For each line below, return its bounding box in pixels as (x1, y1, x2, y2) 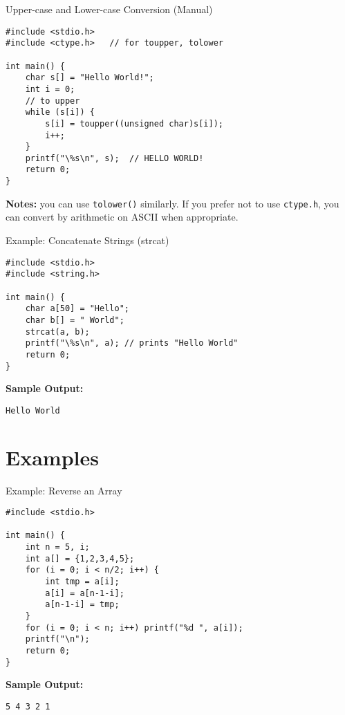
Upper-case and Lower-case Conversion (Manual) (6, 2, 213, 16)
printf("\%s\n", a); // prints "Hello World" (25, 338, 239, 349)
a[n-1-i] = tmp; (45, 600, 120, 610)
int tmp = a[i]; (45, 577, 120, 587)
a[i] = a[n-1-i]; (45, 588, 124, 598)
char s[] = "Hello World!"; (25, 73, 154, 83)
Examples (6, 443, 99, 471)
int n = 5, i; (25, 542, 90, 552)
